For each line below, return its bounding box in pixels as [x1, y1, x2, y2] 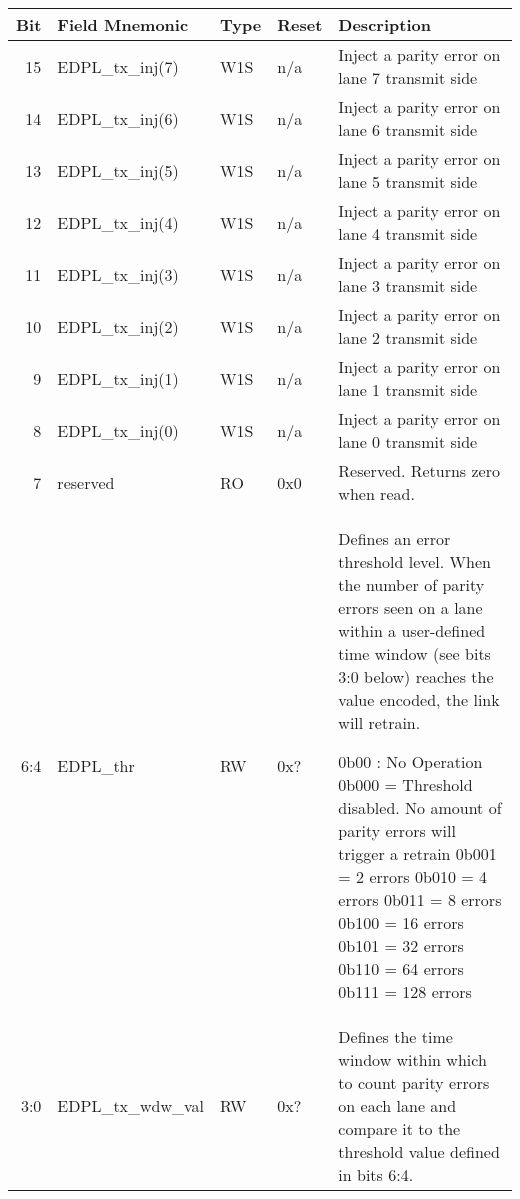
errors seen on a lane [338, 596, 483, 619]
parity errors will [338, 819, 456, 842]
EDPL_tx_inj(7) [57, 54, 179, 78]
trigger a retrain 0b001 [338, 842, 497, 865]
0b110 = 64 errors [338, 957, 464, 980]
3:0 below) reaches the [338, 665, 494, 688]
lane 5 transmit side [338, 170, 478, 193]
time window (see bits [338, 642, 491, 665]
